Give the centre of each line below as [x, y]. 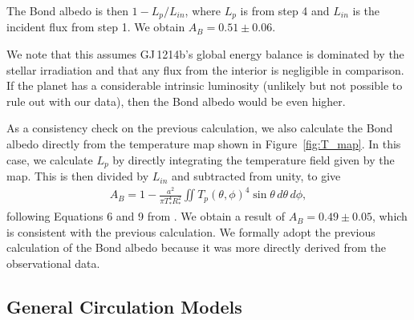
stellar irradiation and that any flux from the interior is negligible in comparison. [205, 69]
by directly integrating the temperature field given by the [254, 159]
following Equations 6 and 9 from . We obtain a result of [146, 216]
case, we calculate [50, 159]
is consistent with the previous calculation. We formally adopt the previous [191, 231]
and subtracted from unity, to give [256, 176]
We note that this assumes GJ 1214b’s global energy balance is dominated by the [205, 54]
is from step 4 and [285, 10]
